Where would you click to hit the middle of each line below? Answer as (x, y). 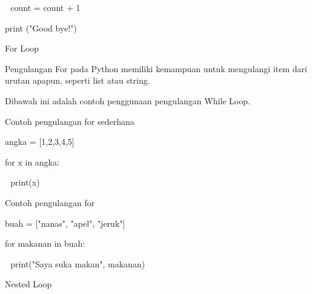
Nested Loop (28, 284)
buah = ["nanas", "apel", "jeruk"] (65, 223)
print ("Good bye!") (41, 28)
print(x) (25, 182)
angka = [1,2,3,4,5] (40, 142)
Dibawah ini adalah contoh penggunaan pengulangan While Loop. (128, 100)
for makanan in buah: (45, 243)
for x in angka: (32, 162)
